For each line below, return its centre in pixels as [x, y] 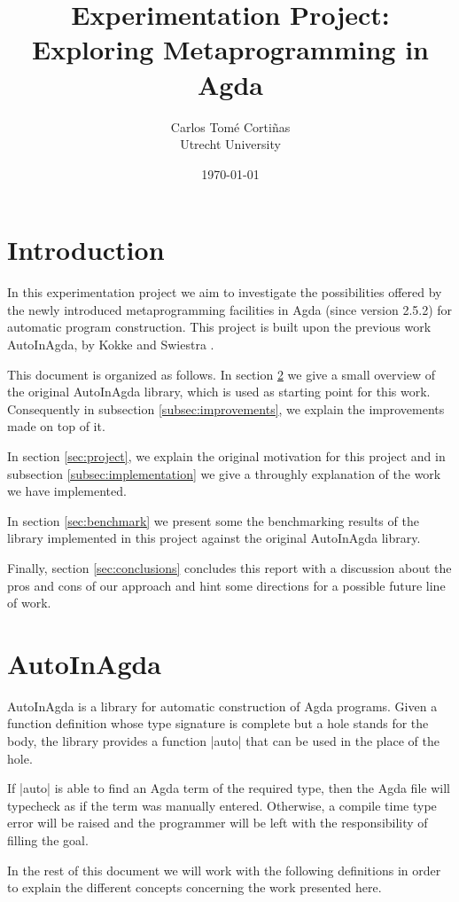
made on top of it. [56, 426]
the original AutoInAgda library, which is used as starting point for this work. [219, 392]
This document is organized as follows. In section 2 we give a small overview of [222, 374]
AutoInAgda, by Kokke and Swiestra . [111, 344]
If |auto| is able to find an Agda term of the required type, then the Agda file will [229, 788]
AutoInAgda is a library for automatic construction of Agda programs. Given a [222, 706]
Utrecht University [230, 144]
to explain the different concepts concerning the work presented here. [194, 887]
